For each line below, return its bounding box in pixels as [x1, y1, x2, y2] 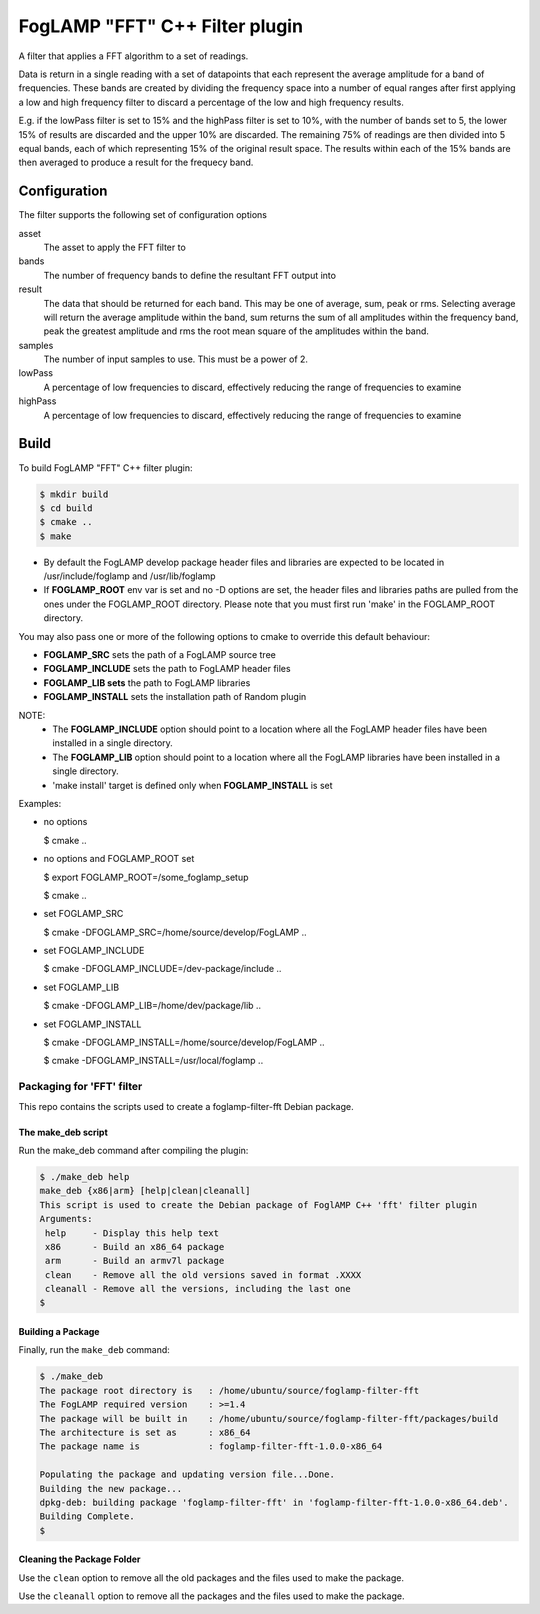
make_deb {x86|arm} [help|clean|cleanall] [39, 1185, 251, 1197]
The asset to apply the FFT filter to [43, 241, 187, 253]
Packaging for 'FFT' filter [18, 1080, 143, 1094]
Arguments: [39, 1213, 93, 1225]
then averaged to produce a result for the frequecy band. [18, 156, 254, 169]
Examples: [18, 797, 62, 809]
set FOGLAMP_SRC [43, 908, 124, 920]
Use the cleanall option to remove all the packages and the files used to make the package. [18, 1590, 405, 1602]
